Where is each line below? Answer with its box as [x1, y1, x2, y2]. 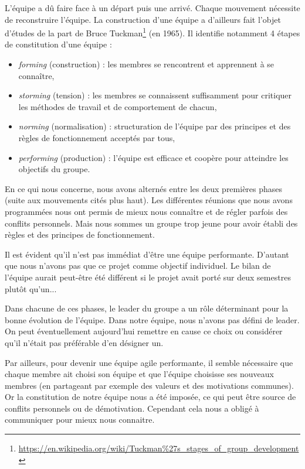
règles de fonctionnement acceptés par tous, [18, 132, 175, 143]
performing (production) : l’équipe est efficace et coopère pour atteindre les [18, 151, 289, 163]
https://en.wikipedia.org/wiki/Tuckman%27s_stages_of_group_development [18, 442, 299, 454]
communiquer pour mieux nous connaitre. [5, 413, 155, 426]
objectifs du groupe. [18, 163, 90, 175]
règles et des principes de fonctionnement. [5, 228, 155, 241]
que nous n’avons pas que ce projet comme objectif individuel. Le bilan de [5, 259, 271, 272]
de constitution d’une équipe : [5, 38, 112, 50]
